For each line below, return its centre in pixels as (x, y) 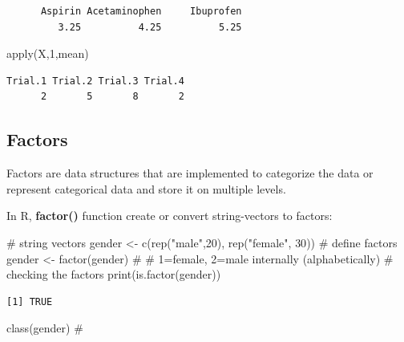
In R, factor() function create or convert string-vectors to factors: (170, 216)
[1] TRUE (30, 301)
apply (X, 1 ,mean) (48, 53)
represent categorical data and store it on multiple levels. (146, 188)
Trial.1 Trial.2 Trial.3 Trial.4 (95, 81)
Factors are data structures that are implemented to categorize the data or (190, 173)
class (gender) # (45, 328)
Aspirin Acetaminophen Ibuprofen (141, 11)
